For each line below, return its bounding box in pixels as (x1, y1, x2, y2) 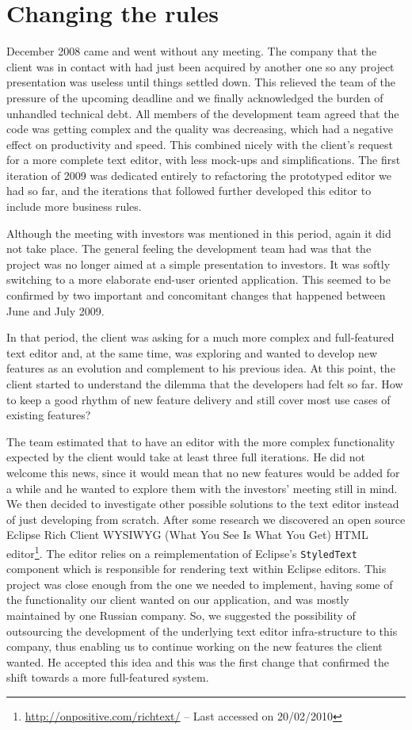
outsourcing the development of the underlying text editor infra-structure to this (6, 622, 398, 639)
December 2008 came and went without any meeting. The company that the (6, 43, 377, 59)
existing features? (6, 407, 91, 423)
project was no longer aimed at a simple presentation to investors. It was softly (6, 255, 391, 272)
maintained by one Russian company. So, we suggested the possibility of (6, 607, 356, 624)
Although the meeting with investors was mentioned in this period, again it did (6, 224, 391, 241)
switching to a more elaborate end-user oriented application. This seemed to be (6, 271, 391, 288)
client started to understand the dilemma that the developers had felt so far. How (6, 376, 403, 392)
